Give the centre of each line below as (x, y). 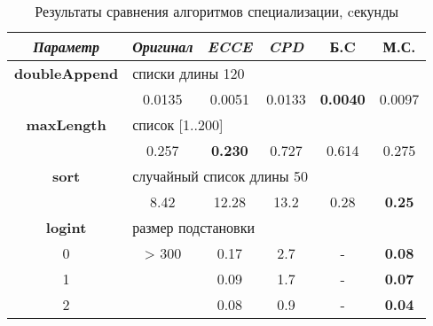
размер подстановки (193, 227)
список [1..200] (178, 124)
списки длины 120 (189, 73)
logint (66, 227)
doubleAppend (67, 73)
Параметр (66, 47)
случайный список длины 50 (220, 176)
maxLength (66, 124)
